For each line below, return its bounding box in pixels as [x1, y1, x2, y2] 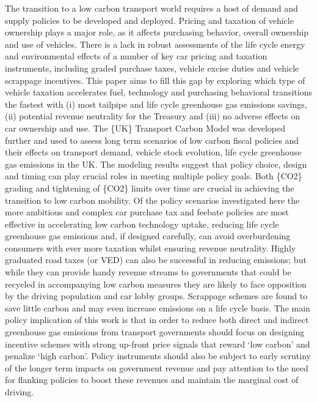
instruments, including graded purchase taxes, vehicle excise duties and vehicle [5, 61, 299, 74]
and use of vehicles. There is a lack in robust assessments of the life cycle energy [5, 37, 305, 50]
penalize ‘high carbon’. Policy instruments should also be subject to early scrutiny [5, 349, 311, 362]
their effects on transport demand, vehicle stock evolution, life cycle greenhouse [5, 146, 302, 158]
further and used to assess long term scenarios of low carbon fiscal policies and [5, 133, 299, 146]
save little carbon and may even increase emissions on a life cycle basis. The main [5, 301, 310, 314]
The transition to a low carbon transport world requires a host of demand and [5, 2, 298, 14]
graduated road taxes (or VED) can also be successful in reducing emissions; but [5, 253, 307, 266]
